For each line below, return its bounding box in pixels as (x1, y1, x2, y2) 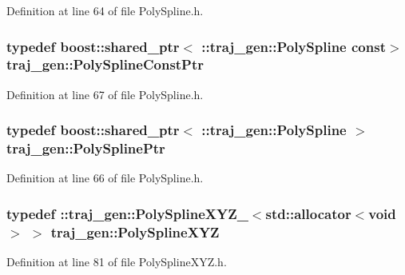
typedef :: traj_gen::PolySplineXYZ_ (6, 203, 248, 223)
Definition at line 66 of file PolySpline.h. (6, 169, 204, 186)
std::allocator (265, 203, 351, 223)
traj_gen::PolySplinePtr (6, 138, 165, 158)
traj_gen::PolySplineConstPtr (6, 54, 204, 74)
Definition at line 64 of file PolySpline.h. (6, 2, 204, 18)
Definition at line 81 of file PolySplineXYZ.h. (6, 253, 227, 270)
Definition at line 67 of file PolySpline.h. (6, 86, 204, 102)
